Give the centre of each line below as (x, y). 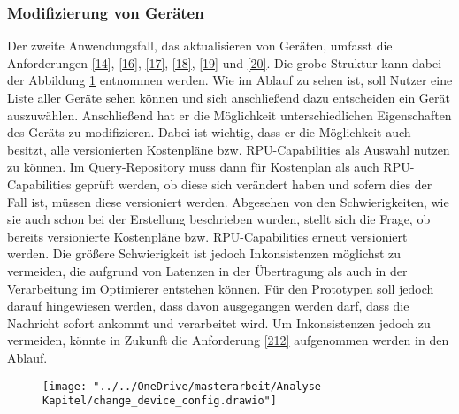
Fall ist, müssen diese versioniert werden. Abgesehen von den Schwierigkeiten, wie (228, 201)
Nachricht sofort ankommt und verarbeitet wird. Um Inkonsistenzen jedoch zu (219, 322)
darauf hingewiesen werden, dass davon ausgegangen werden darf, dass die (208, 306)
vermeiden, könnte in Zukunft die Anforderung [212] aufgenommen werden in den (228, 340)
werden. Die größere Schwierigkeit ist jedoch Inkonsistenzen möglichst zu (204, 253)
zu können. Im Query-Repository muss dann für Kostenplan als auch (193, 167)
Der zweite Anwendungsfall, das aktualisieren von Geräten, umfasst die (200, 46)
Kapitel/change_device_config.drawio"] (160, 401)
